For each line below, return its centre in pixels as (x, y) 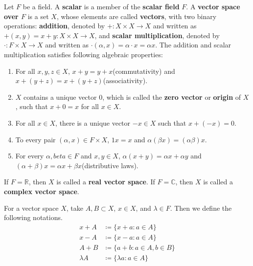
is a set (38, 16)
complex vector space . (42, 191)
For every (30, 156)
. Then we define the (201, 208)
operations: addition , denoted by (55, 26)
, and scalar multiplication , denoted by (157, 35)
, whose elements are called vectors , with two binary (137, 16)
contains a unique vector (60, 97)
